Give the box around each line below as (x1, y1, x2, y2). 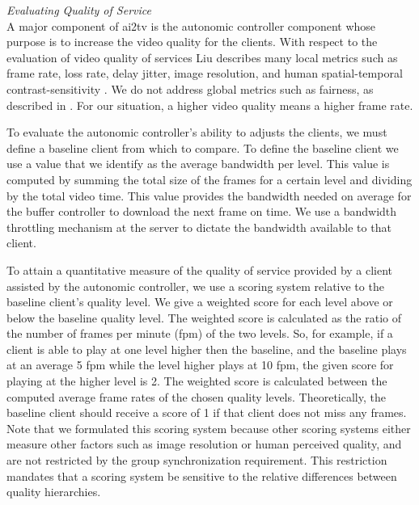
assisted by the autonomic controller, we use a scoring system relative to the (6, 277, 384, 294)
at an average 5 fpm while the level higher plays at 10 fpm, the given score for (6, 356, 394, 373)
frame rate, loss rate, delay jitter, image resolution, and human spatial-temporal (6, 65, 403, 82)
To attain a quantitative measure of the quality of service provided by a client (6, 261, 393, 278)
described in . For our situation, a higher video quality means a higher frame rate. (6, 96, 413, 113)
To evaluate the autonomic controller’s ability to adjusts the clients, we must (6, 124, 387, 141)
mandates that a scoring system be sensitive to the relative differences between (6, 467, 397, 484)
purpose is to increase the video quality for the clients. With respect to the (6, 33, 378, 50)
